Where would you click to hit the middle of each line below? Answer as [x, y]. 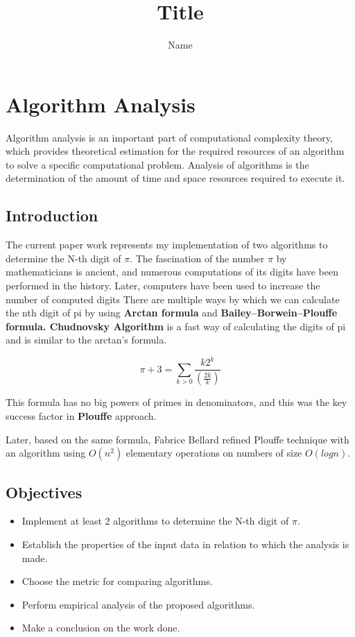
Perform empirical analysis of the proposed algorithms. [138, 604]
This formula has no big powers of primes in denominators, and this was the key [176, 402]
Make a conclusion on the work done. [101, 628]
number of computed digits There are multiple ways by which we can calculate [173, 299]
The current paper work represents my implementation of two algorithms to [167, 245]
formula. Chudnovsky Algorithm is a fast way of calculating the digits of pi [176, 326]
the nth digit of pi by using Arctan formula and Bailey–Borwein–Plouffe [172, 313]
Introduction [52, 215]
